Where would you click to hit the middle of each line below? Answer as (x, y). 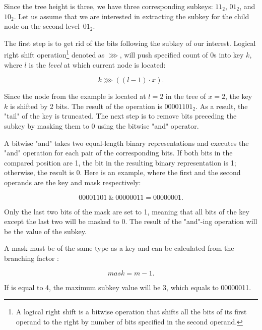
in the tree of (186, 96)
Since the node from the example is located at (75, 96)
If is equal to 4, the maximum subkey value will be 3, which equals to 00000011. (128, 287)
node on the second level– (44, 26)
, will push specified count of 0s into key (182, 55)
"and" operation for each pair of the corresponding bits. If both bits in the (118, 153)
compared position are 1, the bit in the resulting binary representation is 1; (120, 162)
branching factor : (31, 258)
